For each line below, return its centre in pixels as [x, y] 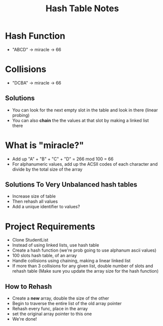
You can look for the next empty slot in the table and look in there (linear [85, 110]
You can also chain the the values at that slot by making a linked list [81, 120]
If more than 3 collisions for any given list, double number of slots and [82, 266]
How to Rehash [29, 286]
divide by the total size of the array [47, 169]
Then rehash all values [35, 201]
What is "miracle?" [45, 145]
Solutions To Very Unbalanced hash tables [71, 185]
